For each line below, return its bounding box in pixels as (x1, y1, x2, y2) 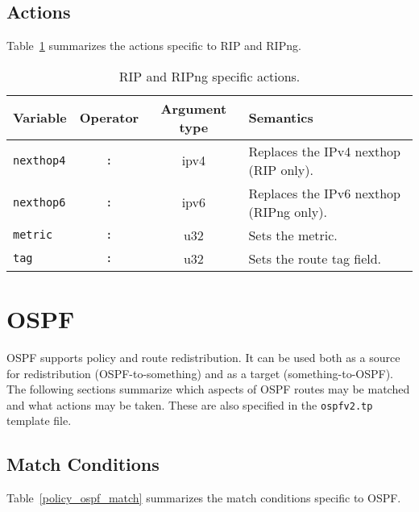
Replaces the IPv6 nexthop (248, 183, 400, 202)
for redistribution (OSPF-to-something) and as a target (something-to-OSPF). (6, 364, 394, 381)
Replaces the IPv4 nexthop (248, 141, 400, 160)
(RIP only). (248, 160, 313, 179)
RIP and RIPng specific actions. (118, 66, 301, 85)
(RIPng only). (248, 202, 327, 221)
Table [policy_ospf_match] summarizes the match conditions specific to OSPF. (6, 489, 401, 506)
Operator (79, 108, 139, 127)
